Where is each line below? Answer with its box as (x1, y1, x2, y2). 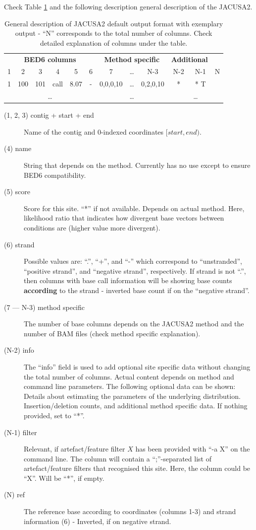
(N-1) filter (4, 427, 37, 437)
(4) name (4, 143, 32, 153)
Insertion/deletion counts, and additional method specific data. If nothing (24, 400, 248, 411)
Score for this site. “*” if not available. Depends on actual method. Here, (24, 203, 245, 213)
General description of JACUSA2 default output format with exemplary (4, 18, 223, 28)
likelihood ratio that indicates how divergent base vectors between (24, 213, 224, 223)
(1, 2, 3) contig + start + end (4, 110, 94, 120)
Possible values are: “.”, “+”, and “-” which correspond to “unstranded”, (24, 256, 242, 266)
